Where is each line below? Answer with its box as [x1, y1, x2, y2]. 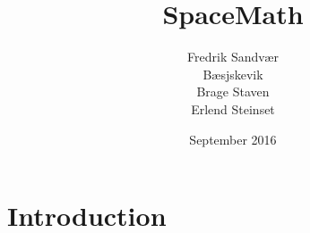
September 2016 [189, 129, 277, 148]
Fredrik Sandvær [187, 47, 279, 66]
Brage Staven [196, 82, 270, 101]
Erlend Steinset [191, 99, 275, 118]
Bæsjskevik [202, 64, 263, 83]
